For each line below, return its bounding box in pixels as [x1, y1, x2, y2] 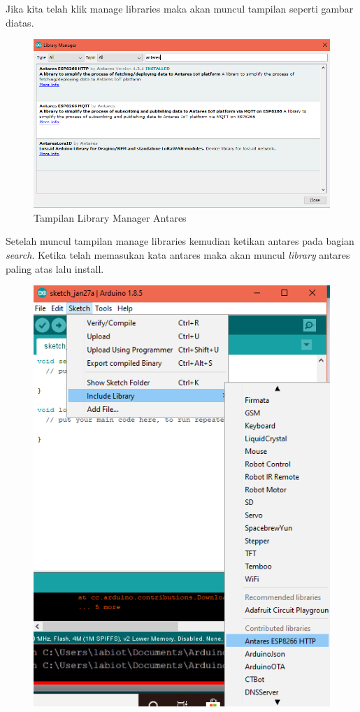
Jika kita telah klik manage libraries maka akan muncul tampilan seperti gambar [6, 1, 354, 15]
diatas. [6, 15, 34, 29]
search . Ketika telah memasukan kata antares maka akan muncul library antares [6, 248, 350, 262]
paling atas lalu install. [6, 261, 104, 276]
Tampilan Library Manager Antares [34, 210, 187, 225]
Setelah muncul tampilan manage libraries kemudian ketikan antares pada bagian [6, 234, 354, 248]
